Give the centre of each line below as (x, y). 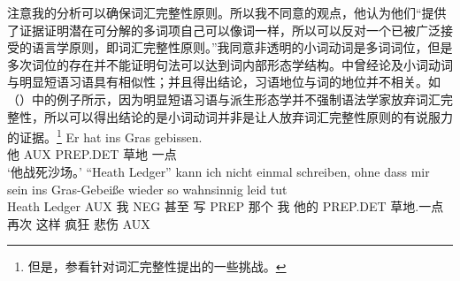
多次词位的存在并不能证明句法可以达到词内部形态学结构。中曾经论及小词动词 (230, 64)
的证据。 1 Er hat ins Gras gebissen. (105, 136)
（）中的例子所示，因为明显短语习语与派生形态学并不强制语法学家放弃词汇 (224, 99)
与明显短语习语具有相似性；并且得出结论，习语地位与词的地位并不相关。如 (224, 82)
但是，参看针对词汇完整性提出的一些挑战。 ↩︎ (157, 266)
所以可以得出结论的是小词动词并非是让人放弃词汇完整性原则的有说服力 (248, 116)
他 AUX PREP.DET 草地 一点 (92, 154)
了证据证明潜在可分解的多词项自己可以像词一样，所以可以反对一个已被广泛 (224, 30)
